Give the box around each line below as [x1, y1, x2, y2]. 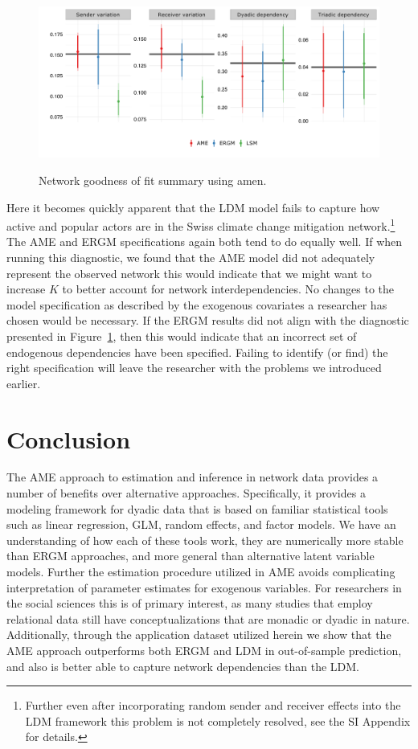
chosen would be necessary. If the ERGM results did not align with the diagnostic [6, 312, 409, 329]
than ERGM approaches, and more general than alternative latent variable [6, 547, 375, 564]
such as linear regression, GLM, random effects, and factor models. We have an [6, 516, 396, 533]
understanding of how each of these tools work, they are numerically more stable [6, 531, 404, 548]
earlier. [6, 374, 41, 391]
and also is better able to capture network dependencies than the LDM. [6, 657, 360, 674]
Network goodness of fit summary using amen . [39, 171, 267, 188]
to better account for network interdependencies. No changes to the [62, 280, 395, 297]
